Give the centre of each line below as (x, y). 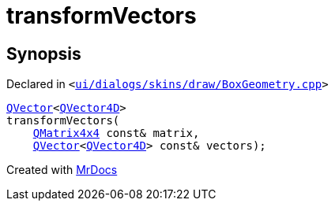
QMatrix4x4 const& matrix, (116, 133)
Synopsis (44, 54)
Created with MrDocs (62, 170)
